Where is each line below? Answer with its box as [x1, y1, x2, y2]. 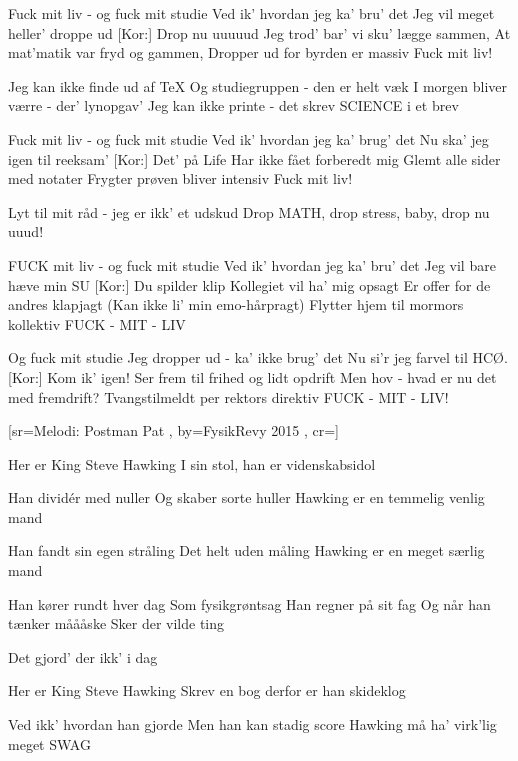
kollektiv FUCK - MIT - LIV [8, 313, 186, 334]
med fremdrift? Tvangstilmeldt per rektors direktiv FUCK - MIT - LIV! [8, 386, 449, 407]
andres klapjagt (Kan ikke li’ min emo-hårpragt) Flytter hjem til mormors [8, 294, 464, 315]
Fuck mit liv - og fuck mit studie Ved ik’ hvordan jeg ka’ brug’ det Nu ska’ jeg [8, 128, 489, 149]
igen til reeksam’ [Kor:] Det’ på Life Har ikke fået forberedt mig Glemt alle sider [8, 148, 501, 169]
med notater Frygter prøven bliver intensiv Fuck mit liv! [8, 168, 353, 189]
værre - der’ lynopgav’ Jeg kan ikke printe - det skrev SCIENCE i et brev [8, 95, 459, 116]
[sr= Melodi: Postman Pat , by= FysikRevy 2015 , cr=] [8, 420, 339, 441]
